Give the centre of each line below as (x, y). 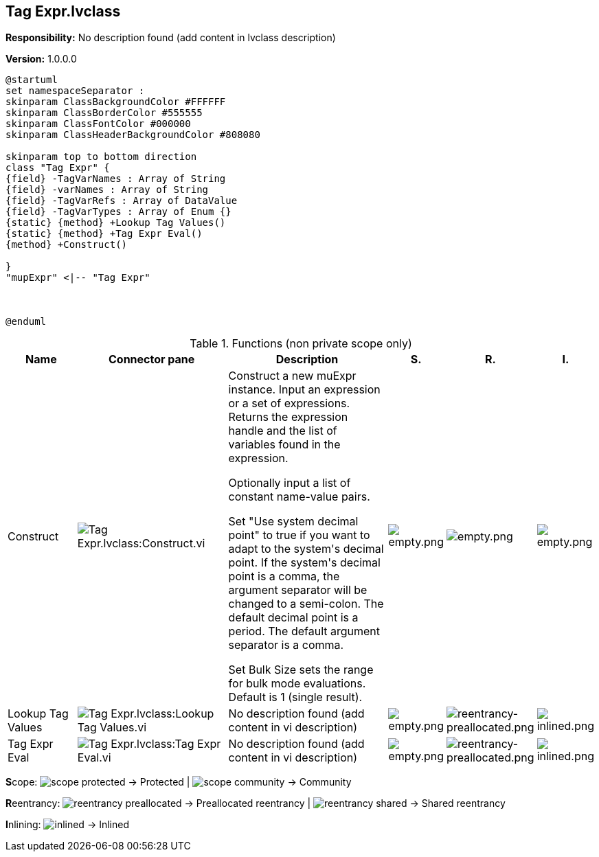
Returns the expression (288, 417)
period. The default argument (304, 631)
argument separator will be (298, 590)
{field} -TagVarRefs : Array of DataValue (122, 201)
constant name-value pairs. (299, 497)
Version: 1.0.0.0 (41, 59)
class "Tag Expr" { (58, 168)
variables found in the (284, 445)
